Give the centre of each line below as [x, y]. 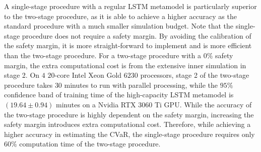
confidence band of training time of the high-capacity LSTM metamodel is [119, 95]
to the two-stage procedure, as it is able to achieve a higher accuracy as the [120, 16]
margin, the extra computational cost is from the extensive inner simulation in [125, 65]
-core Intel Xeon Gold [88, 75]
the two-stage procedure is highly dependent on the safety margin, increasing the [129, 114]
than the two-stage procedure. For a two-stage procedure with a [103, 55]
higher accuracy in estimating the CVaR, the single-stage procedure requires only [129, 134]
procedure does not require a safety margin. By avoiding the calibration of [137, 35]
